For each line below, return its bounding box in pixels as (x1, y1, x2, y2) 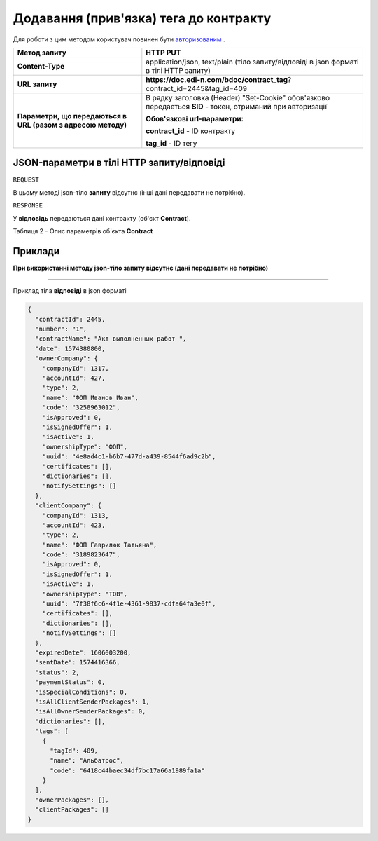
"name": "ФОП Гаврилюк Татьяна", (42, 540, 157, 549)
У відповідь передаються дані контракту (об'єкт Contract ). (13, 214, 191, 222)
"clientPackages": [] (35, 806, 110, 814)
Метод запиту (17, 48, 66, 57)
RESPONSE (13, 202, 43, 210)
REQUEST (13, 176, 40, 184)
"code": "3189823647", (42, 551, 120, 559)
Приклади (13, 245, 60, 257)
